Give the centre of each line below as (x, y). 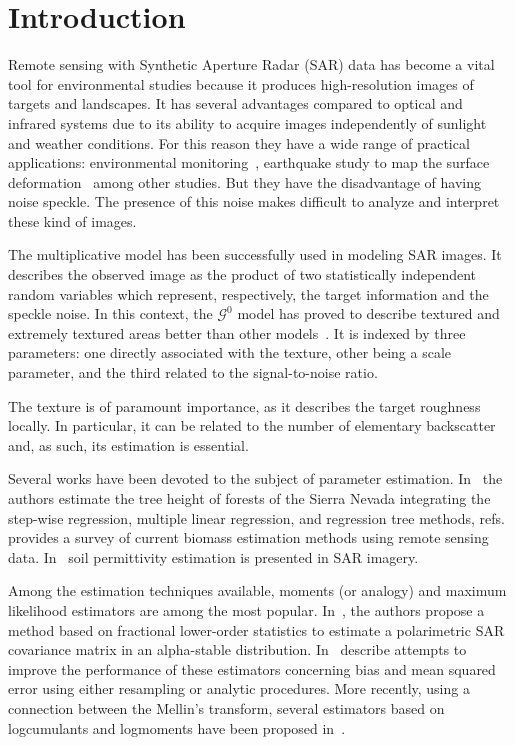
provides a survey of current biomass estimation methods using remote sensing (248, 537)
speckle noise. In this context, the (110, 313)
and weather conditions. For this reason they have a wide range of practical (239, 142)
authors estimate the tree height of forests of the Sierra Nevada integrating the (249, 498)
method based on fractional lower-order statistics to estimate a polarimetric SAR (256, 629)
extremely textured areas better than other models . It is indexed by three (237, 332)
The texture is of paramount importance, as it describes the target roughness (244, 405)
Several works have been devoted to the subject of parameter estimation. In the (255, 478)
